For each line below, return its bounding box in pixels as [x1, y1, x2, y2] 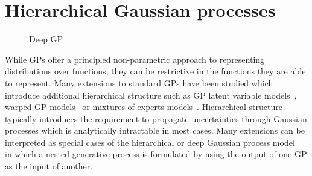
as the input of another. [5, 160, 93, 172]
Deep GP [29, 33, 63, 45]
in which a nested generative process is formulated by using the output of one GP [5, 148, 307, 160]
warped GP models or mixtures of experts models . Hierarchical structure [5, 100, 282, 113]
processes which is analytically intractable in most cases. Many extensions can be [5, 124, 305, 137]
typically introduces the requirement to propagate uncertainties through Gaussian [5, 112, 307, 125]
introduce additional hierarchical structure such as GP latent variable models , [5, 88, 297, 101]
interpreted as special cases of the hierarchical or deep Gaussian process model [5, 135, 295, 148]
